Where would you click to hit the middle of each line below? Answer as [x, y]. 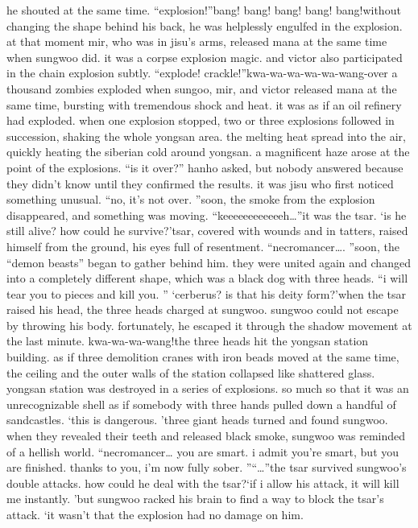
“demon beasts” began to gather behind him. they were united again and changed [209, 262]
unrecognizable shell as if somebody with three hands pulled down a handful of [201, 404]
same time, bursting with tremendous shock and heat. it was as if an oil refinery [204, 104]
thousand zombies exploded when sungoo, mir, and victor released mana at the [202, 88]
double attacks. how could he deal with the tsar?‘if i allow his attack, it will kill [203, 483]
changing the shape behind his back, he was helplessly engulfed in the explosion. [205, 25]
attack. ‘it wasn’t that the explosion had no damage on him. [155, 514]
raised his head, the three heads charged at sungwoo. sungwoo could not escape [203, 309]
